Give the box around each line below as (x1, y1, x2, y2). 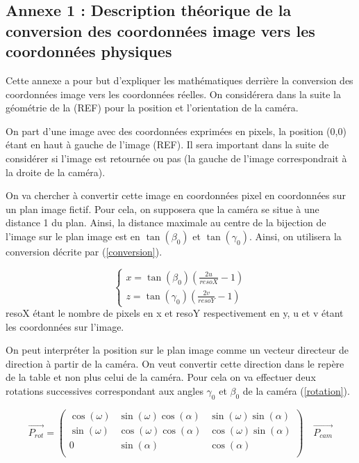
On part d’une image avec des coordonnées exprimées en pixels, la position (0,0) (6, 123, 347, 138)
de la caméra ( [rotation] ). (242, 384, 350, 398)
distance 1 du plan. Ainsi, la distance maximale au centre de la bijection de (6, 215, 326, 230)
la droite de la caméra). (6, 164, 106, 179)
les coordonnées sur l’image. (6, 319, 124, 333)
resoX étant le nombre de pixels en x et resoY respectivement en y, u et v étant (6, 306, 344, 320)
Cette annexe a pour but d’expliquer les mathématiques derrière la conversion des (6, 72, 353, 87)
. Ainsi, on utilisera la (249, 228, 342, 243)
